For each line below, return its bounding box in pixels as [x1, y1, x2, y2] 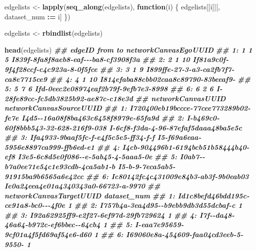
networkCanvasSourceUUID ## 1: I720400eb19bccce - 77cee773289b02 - [4, 103, 251, 113]
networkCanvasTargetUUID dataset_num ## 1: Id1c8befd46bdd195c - [4, 190, 250, 200]
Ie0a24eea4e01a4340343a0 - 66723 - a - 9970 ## [4, 181, 160, 191]
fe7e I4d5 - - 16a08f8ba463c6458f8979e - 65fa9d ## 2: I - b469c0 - [4, 112, 220, 123]
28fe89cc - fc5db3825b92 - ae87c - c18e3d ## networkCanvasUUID [4, 93, 226, 103]
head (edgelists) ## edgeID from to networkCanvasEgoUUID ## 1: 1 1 [4, 44, 253, 55]
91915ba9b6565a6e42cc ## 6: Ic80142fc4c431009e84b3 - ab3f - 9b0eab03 [4, 171, 249, 181]
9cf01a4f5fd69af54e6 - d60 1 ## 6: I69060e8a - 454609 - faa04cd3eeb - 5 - [4, 229, 244, 240]
